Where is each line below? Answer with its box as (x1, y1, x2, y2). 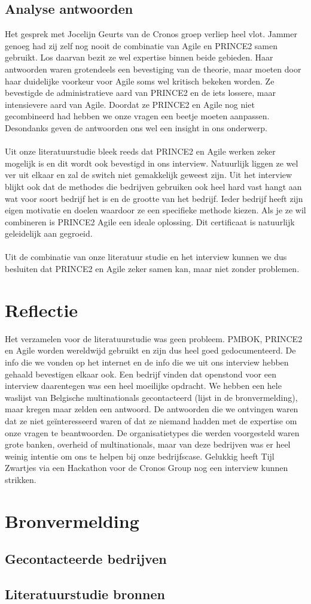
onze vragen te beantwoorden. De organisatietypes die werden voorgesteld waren (5, 426, 300, 439)
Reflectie (5, 297, 78, 322)
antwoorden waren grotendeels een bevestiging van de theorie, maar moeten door (5, 62, 301, 75)
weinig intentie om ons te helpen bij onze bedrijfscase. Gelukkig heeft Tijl (5, 449, 275, 462)
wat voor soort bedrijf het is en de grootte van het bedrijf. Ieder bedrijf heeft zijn (5, 192, 303, 204)
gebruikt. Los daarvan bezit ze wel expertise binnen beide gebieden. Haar (5, 51, 273, 64)
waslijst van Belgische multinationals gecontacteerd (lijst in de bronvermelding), (5, 391, 298, 403)
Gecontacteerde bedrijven (5, 549, 167, 568)
